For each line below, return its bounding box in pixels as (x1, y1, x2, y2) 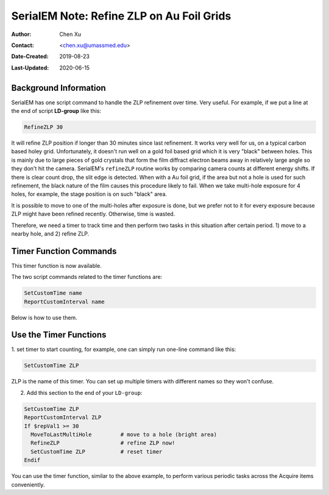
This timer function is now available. (11, 262, 102, 269)
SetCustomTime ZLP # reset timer (30, 448, 163, 455)
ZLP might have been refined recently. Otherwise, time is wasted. (11, 211, 175, 218)
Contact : (11, 42, 35, 49)
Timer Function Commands (11, 246, 117, 256)
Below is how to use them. (11, 314, 77, 321)
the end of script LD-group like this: (11, 107, 102, 115)
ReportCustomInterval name (24, 298, 105, 305)
